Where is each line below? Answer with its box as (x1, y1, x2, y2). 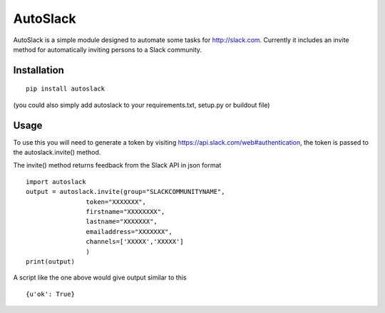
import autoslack (26, 178, 86, 185)
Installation (13, 64, 64, 76)
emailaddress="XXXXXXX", (86, 227, 173, 235)
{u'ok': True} (26, 289, 75, 298)
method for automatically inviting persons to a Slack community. (13, 45, 202, 53)
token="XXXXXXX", (86, 197, 146, 206)
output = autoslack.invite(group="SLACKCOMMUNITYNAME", (26, 188, 225, 196)
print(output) (26, 257, 75, 265)
